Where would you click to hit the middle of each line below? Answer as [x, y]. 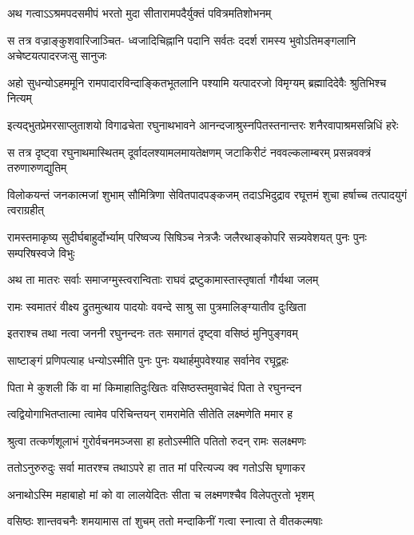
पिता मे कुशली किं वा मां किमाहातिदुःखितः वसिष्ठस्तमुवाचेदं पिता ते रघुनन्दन [155, 387]
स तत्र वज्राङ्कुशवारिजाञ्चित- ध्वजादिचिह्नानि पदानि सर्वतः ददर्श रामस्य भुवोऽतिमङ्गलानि [181, 40]
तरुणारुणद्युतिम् [37, 168]
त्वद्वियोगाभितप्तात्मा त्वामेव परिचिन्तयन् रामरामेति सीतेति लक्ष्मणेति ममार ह [150, 414]
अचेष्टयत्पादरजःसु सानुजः [57, 56]
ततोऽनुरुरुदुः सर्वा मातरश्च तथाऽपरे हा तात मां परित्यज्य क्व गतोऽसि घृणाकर [156, 467]
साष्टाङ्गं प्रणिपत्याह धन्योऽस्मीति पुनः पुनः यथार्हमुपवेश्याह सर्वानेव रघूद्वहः [148, 359]
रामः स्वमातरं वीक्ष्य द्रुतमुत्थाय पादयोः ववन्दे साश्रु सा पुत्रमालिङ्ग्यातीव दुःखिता [157, 306]
